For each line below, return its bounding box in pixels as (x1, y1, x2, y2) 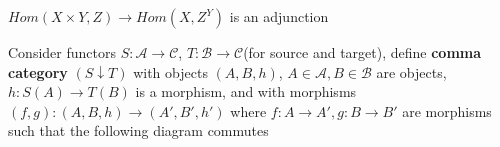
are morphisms (402, 100, 492, 121)
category (8, 61, 68, 82)
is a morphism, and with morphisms (135, 81, 357, 102)
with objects (133, 61, 208, 82)
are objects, (376, 61, 447, 82)
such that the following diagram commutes (8, 120, 269, 141)
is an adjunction (229, 6, 329, 26)
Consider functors (8, 42, 116, 62)
